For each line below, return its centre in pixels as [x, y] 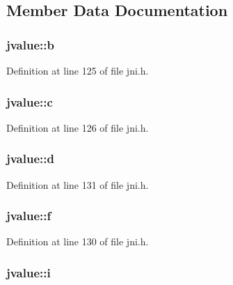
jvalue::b [30, 44]
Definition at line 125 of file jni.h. [78, 70]
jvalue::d [30, 159]
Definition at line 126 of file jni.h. [78, 127]
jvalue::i [29, 272]
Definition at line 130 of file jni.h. [78, 241]
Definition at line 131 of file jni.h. [78, 184]
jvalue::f [29, 216]
